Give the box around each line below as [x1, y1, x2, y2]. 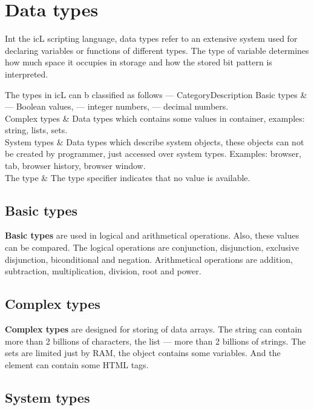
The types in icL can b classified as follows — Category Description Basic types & [5, 88, 307, 101]
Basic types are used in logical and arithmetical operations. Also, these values [5, 229, 299, 242]
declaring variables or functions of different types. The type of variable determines [5, 44, 309, 56]
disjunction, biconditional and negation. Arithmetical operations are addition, [5, 253, 293, 265]
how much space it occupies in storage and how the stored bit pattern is [5, 56, 272, 68]
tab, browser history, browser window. [5, 159, 146, 172]
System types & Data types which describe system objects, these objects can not [5, 135, 304, 148]
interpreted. [5, 67, 48, 80]
